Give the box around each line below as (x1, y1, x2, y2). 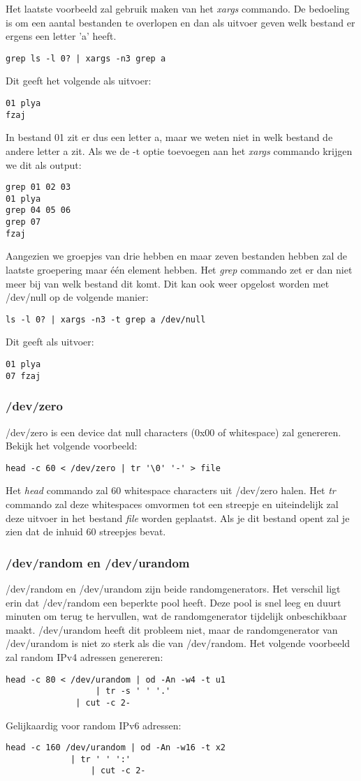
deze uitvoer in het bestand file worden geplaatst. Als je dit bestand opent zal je (6, 510, 350, 525)
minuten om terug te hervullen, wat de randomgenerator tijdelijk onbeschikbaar (6, 609, 347, 623)
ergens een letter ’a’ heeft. (6, 29, 117, 43)
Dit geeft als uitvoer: (6, 334, 94, 349)
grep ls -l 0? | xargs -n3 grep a (6, 53, 166, 64)
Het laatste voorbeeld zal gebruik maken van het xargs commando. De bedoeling (6, 1, 350, 15)
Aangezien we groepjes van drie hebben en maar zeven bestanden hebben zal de (6, 248, 348, 263)
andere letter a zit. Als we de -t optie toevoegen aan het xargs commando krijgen (6, 143, 353, 158)
